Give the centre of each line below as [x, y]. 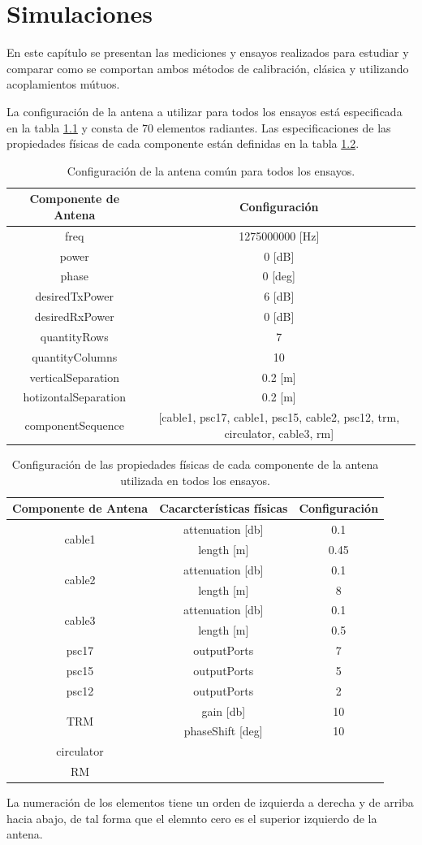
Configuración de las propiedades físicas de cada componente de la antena [195, 464]
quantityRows [74, 336]
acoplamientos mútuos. [63, 84]
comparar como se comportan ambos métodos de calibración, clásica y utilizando [208, 68]
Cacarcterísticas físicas [224, 508]
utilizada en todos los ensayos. [195, 480]
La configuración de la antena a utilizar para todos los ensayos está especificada [205, 111]
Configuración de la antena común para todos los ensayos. [211, 170]
